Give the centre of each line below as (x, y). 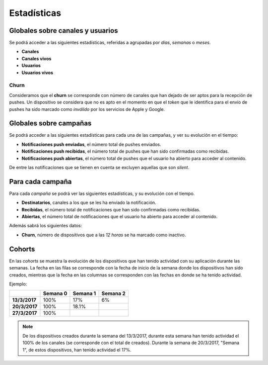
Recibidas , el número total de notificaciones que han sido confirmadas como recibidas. (111, 209)
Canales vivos (36, 58)
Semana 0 (55, 293)
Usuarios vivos (37, 73)
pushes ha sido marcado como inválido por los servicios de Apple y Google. (87, 109)
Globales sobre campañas (50, 124)
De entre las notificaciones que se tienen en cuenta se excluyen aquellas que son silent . (99, 168)
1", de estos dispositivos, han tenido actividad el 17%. (77, 350)
